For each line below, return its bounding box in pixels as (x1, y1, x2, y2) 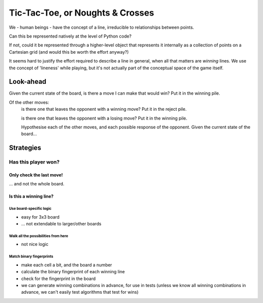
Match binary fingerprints (9, 254, 54, 259)
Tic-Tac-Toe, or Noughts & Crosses (9, 7, 154, 18)
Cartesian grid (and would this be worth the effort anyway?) (9, 49, 129, 55)
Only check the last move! (9, 172, 63, 178)
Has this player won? (9, 159, 60, 165)
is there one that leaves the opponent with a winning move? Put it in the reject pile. (21, 106, 187, 112)
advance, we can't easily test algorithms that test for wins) (21, 289, 139, 295)
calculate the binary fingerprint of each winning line (21, 269, 125, 275)
